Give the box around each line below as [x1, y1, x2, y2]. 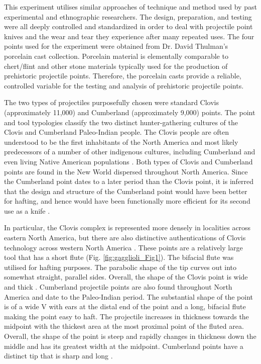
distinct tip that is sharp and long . [4, 350, 113, 361]
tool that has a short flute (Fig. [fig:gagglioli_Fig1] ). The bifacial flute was [4, 252, 234, 262]
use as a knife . [4, 205, 50, 216]
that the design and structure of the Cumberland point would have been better [4, 186, 247, 196]
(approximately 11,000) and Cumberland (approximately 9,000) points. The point [4, 107, 255, 117]
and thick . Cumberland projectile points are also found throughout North [4, 282, 232, 292]
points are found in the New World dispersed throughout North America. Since [4, 166, 248, 176]
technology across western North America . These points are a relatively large [4, 242, 243, 252]
